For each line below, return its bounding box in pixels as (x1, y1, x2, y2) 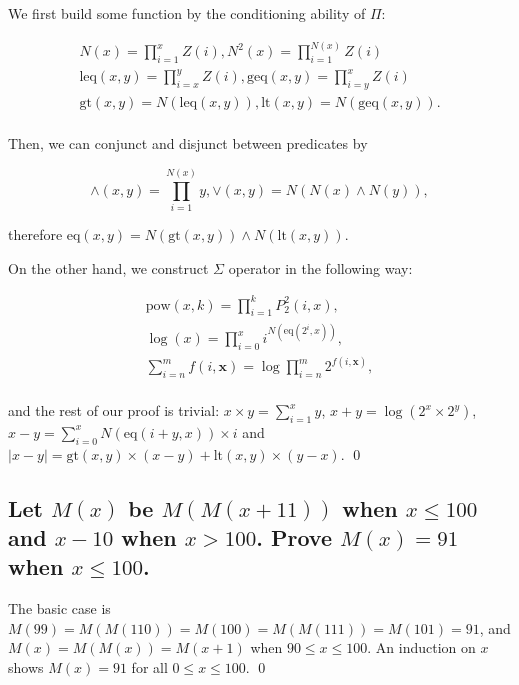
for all (131, 657, 168, 678)
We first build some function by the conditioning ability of (8, 3, 366, 23)
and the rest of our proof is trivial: (8, 400, 220, 421)
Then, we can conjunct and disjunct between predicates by (8, 133, 368, 154)
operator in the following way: (228, 257, 413, 278)
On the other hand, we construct (8, 257, 209, 278)
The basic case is (8, 598, 111, 619)
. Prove (256, 522, 333, 553)
